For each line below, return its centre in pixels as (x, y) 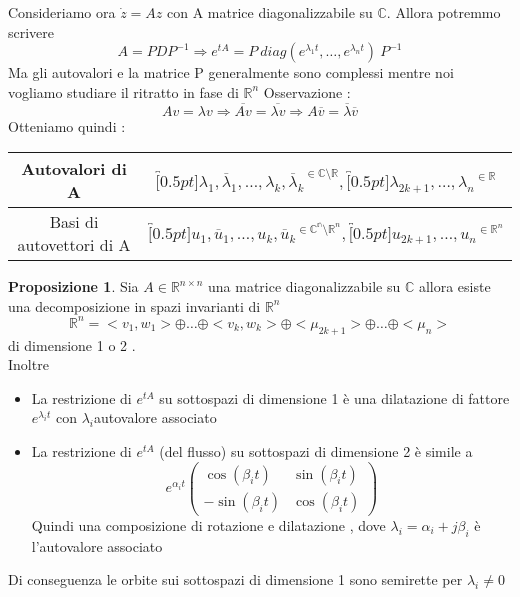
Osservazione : (307, 91)
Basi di (74, 222)
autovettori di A (74, 245)
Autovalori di (74, 169)
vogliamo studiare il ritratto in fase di (123, 91)
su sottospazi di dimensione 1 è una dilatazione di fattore (334, 397)
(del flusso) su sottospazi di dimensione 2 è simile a (316, 451)
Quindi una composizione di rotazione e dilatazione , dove (208, 524)
